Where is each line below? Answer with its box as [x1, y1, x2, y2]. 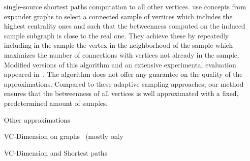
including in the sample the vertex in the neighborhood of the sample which [4, 40, 233, 50]
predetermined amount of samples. [4, 97, 108, 108]
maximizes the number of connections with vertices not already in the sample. [4, 49, 239, 60]
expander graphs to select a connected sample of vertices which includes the [4, 11, 233, 21]
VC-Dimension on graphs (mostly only [4, 131, 124, 141]
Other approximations [4, 114, 70, 125]
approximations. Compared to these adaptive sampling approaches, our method [4, 78, 244, 89]
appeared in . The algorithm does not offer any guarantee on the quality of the [4, 69, 243, 79]
